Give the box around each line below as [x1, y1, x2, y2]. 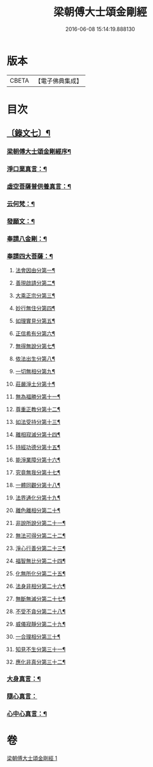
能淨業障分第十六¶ [15, 456, 61, 464]
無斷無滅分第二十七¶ [15, 595, 66, 602]
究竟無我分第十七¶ [15, 469, 61, 476]
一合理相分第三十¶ [15, 633, 61, 640]
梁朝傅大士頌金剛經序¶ [7, 147, 72, 156]
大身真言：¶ [7, 675, 41, 683]
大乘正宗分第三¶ [15, 292, 56, 299]
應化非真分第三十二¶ [15, 658, 66, 666]
